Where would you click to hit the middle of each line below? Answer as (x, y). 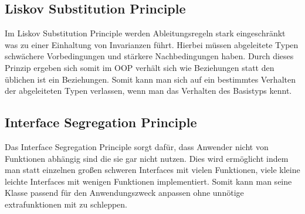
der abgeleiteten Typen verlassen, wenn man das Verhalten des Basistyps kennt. (148, 91)
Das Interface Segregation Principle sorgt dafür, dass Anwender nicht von (137, 146)
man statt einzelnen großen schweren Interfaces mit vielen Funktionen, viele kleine (152, 170)
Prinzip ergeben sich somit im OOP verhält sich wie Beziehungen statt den (140, 67)
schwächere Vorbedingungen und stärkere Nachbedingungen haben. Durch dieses (149, 56)
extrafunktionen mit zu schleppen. (66, 204)
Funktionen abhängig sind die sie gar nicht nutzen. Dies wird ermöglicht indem (147, 158)
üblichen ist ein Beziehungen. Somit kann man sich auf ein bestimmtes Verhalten (150, 79)
